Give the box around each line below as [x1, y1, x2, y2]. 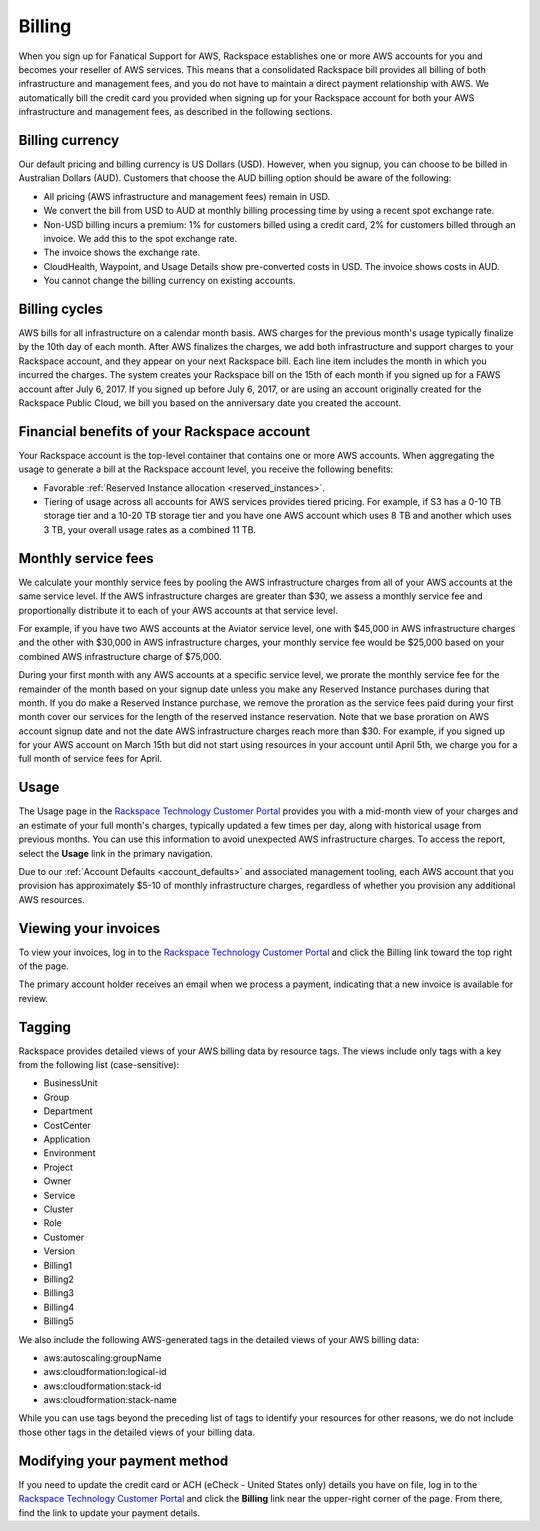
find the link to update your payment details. [18, 1506, 200, 1519]
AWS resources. [18, 893, 85, 905]
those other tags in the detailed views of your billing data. [18, 1426, 255, 1438]
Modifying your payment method [18, 1452, 229, 1469]
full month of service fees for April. [18, 753, 163, 765]
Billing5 [43, 1315, 74, 1327]
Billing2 [43, 1273, 75, 1285]
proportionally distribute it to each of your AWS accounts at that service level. [18, 604, 339, 616]
